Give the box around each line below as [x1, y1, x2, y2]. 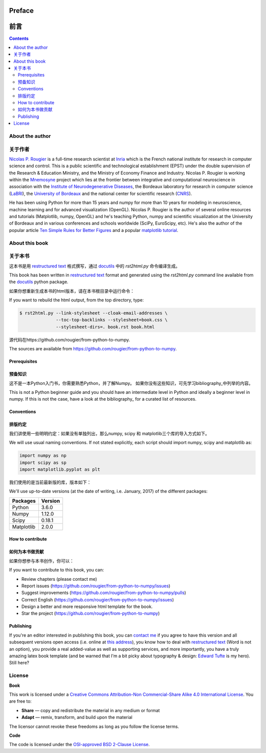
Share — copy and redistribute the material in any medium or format [21, 707, 160, 713]
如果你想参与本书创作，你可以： [9, 558, 74, 564]
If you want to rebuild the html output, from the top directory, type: [9, 297, 144, 303]
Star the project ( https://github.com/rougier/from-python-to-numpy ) [21, 610, 160, 616]
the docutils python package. [9, 279, 68, 285]
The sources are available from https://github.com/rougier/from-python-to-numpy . [9, 346, 177, 352]
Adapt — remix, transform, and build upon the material [21, 715, 133, 720]
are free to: [9, 698, 32, 704]
